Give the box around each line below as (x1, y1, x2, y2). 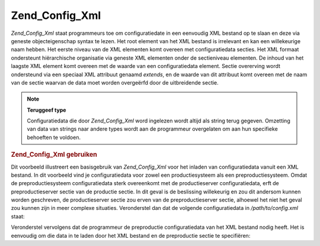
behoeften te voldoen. (27, 134, 81, 141)
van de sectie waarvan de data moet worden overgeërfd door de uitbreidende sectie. (11, 79, 219, 86)
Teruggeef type (27, 106, 66, 114)
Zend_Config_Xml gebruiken (11, 151, 97, 159)
